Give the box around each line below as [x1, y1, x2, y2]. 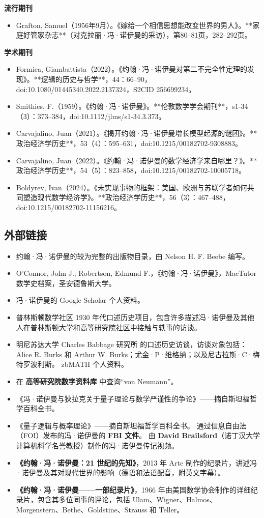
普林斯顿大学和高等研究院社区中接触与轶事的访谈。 [30, 322, 201, 332]
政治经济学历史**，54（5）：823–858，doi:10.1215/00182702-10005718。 [16, 165, 246, 176]
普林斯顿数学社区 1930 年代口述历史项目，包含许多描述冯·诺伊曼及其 [16, 312, 248, 323]
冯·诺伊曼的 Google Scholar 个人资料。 [16, 295, 144, 305]
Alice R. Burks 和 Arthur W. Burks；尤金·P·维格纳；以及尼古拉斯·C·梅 [16, 349, 260, 359]
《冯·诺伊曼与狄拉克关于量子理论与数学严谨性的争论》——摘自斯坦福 [16, 393, 250, 404]
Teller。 [159, 504, 184, 514]
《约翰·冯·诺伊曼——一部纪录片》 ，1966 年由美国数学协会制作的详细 [16, 484, 251, 495]
